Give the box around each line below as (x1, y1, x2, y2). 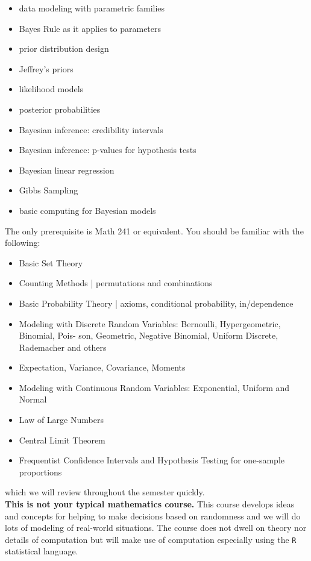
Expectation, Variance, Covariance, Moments (19, 361, 186, 374)
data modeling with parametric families (19, 2, 165, 14)
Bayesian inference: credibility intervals (19, 123, 163, 136)
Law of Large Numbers (19, 413, 104, 426)
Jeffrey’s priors (19, 62, 74, 75)
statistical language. (5, 545, 78, 557)
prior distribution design (19, 42, 109, 55)
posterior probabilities (19, 102, 101, 115)
